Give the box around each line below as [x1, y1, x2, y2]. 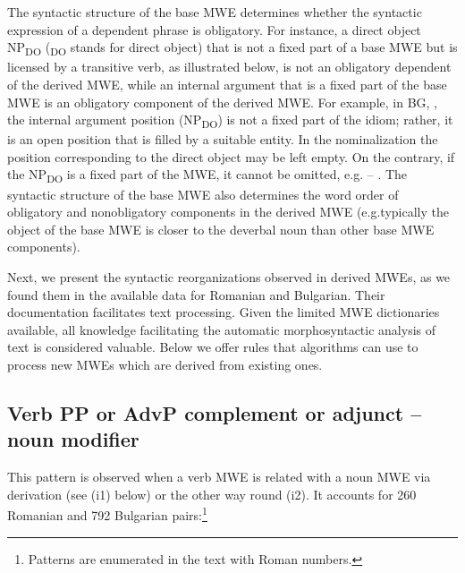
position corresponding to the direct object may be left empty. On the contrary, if [7, 147, 455, 166]
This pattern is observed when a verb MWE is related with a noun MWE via [7, 467, 431, 486]
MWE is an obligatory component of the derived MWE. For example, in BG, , [7, 92, 437, 111]
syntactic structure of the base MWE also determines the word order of [7, 184, 399, 203]
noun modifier [7, 425, 139, 453]
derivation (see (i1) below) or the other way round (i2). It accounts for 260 [7, 484, 417, 503]
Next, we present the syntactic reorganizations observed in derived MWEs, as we [7, 267, 451, 286]
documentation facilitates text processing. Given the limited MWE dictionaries [7, 303, 440, 321]
